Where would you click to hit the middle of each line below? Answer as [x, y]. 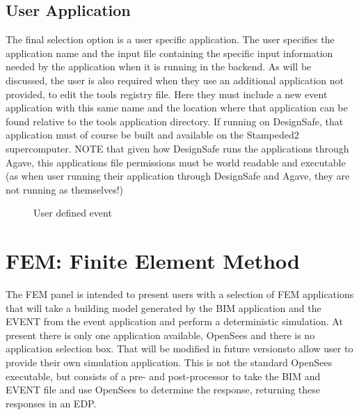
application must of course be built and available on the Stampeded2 [152, 135]
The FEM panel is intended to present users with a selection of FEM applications [180, 294]
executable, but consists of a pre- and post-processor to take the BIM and [163, 376]
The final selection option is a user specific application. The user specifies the [170, 39]
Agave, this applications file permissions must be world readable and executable [176, 162]
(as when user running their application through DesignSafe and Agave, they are [178, 176]
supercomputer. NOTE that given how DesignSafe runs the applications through [177, 148]
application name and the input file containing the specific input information [169, 53]
